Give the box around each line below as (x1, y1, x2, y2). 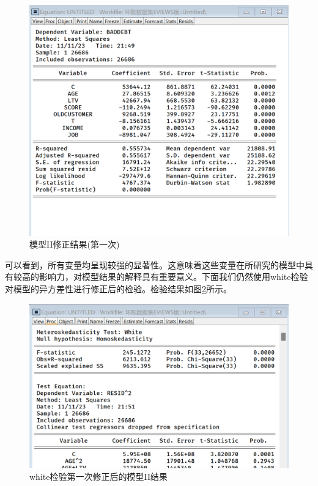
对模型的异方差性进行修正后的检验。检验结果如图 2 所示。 (5, 282, 232, 295)
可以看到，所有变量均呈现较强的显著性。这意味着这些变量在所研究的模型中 (5, 258, 305, 271)
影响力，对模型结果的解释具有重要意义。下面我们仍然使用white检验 (39, 270, 308, 283)
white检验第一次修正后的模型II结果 (29, 470, 168, 483)
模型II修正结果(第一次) (29, 238, 120, 251)
